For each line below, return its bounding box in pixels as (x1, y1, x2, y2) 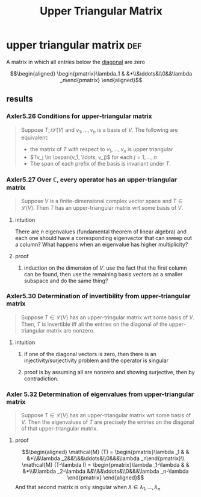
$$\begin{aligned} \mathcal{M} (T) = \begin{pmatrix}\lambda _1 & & (22, 449, 190, 456)
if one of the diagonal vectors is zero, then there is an (23, 350, 156, 357)
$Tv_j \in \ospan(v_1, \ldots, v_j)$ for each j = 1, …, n (29, 154, 157, 161)
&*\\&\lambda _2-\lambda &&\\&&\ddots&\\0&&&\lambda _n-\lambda (22, 467, 189, 475)
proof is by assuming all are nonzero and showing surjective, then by (23, 368, 195, 375)
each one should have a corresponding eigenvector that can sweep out (14, 234, 193, 241)
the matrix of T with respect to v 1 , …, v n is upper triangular (29, 146, 173, 155)
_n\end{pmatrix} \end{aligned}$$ (60, 76, 143, 83)
